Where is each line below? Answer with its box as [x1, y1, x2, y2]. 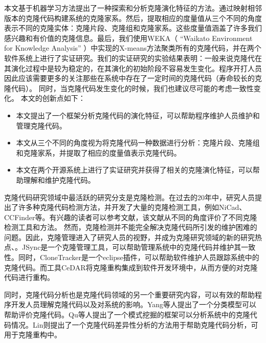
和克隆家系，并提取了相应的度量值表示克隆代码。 [16, 147, 181, 158]
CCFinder [4, 211, 35, 222]
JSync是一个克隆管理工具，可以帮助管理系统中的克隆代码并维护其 [21, 242, 241, 252]
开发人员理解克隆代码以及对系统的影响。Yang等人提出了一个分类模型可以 [11, 299, 257, 310]
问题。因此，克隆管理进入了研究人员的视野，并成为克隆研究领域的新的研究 [4, 231, 255, 242]
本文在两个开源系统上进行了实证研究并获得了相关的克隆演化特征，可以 [16, 164, 253, 175]
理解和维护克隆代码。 [23, 174, 95, 185]
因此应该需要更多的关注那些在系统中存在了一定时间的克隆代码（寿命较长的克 [4, 73, 262, 83]
